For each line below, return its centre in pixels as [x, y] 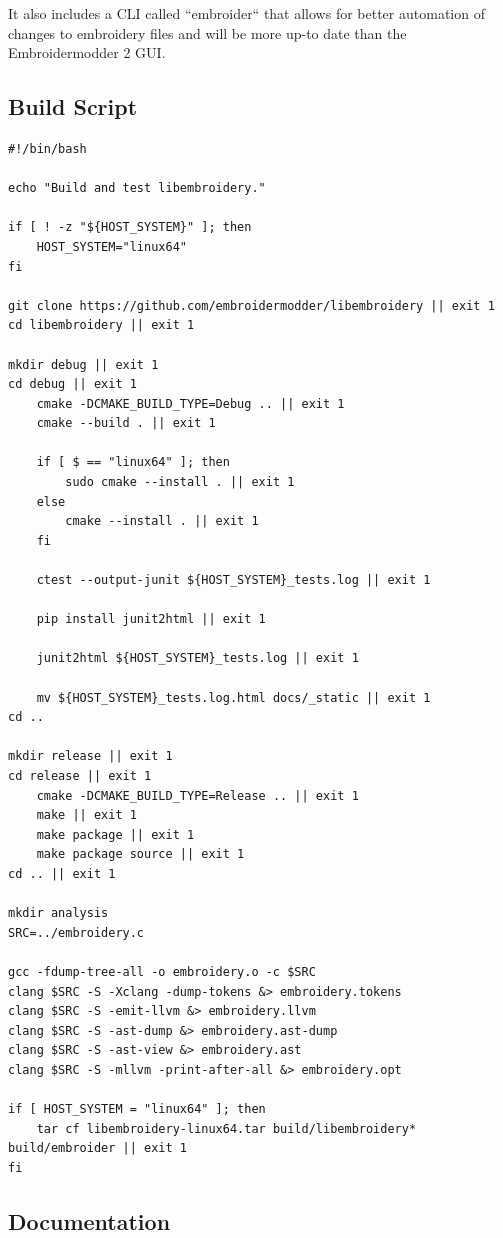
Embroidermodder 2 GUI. [87, 52]
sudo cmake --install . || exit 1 [180, 482]
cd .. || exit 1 [62, 873]
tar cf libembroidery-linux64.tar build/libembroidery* [226, 1128]
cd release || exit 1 [80, 775]
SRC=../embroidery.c [76, 932]
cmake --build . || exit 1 [126, 423]
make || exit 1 [86, 815]
